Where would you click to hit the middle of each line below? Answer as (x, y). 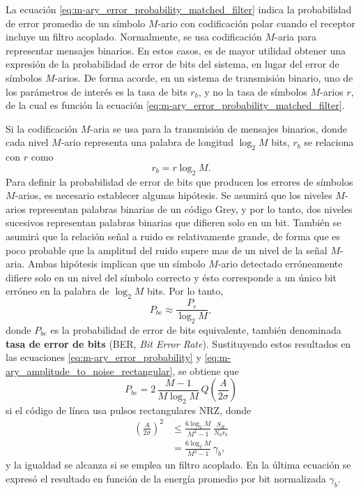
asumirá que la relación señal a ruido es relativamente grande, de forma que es (173, 236)
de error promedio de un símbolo (76, 23)
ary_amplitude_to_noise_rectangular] (89, 370)
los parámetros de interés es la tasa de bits (97, 91)
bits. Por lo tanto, (185, 291)
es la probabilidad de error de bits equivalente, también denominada (196, 329)
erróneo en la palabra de (57, 291)
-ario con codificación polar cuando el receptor (256, 23)
